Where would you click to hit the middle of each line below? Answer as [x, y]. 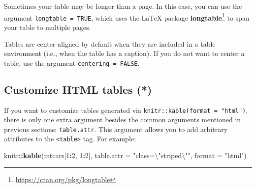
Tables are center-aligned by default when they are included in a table [110, 43]
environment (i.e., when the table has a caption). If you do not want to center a [124, 53]
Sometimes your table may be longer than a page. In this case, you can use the [123, 6]
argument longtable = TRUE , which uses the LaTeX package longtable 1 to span [127, 17]
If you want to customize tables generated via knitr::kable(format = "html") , [126, 110]
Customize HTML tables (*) [78, 89]
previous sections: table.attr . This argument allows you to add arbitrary [116, 129]
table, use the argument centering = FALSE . [72, 63]
